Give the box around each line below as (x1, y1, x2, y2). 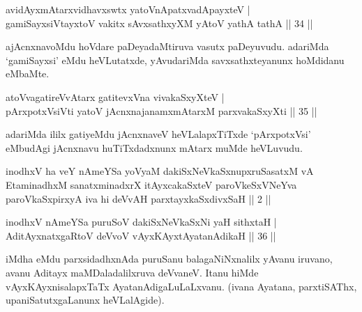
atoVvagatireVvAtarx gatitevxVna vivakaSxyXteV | (6, 89, 225, 104)
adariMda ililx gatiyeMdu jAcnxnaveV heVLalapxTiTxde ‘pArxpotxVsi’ (6, 127, 311, 141)
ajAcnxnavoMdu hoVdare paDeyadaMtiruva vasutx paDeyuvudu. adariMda (6, 39, 329, 54)
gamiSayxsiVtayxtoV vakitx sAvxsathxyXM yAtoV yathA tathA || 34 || (6, 15, 313, 30)
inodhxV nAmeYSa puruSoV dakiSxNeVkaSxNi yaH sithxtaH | (6, 214, 277, 229)
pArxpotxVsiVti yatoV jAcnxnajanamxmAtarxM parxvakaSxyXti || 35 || (6, 103, 317, 118)
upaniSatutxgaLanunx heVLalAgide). (6, 292, 165, 307)
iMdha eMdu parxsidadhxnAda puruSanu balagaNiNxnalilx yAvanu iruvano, (6, 251, 333, 266)
